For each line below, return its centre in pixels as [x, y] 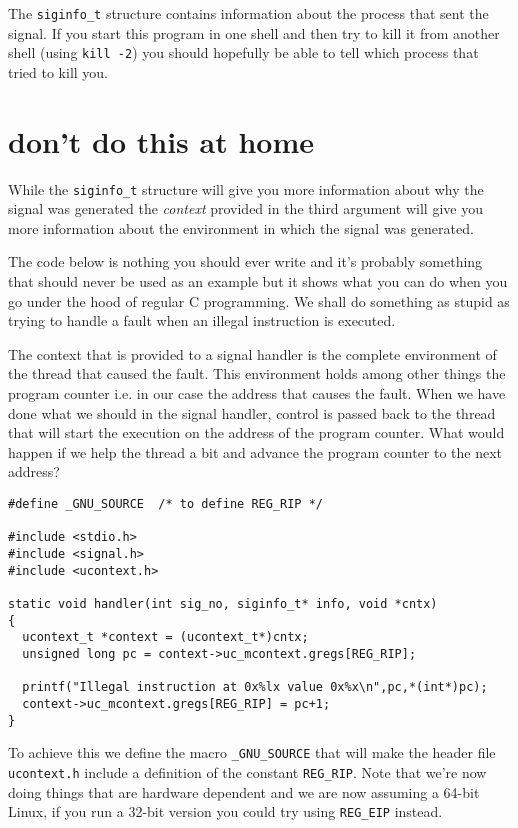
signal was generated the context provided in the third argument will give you [245, 208]
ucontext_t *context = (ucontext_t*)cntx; [165, 637]
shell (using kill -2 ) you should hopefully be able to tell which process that [243, 52]
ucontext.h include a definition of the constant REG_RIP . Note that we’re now [247, 771]
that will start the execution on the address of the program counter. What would [256, 432]
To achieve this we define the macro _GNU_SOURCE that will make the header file [252, 752]
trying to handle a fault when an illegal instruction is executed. [202, 320]
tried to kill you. [58, 71]
